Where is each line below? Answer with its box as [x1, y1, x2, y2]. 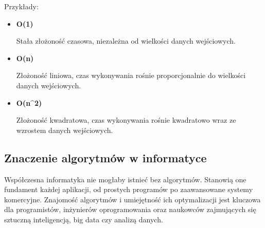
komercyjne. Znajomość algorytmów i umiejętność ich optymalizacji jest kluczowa [4, 194, 261, 204]
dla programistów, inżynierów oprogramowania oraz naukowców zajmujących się [4, 204, 256, 215]
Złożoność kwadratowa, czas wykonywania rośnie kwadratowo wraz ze [16, 115, 236, 125]
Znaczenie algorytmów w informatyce [4, 149, 207, 165]
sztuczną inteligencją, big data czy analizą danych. [4, 214, 163, 224]
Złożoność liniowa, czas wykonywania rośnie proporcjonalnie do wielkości [16, 70, 246, 81]
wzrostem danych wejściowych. [16, 124, 113, 135]
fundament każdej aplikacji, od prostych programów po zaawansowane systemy [4, 184, 253, 195]
